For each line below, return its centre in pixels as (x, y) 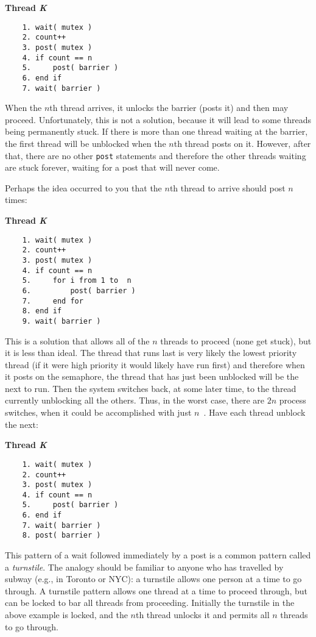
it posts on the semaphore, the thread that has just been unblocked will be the (152, 376)
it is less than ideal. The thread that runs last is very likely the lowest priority (151, 353)
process (293, 400)
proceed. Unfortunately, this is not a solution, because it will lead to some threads (158, 119)
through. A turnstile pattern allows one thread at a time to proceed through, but (156, 590)
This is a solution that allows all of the (77, 340)
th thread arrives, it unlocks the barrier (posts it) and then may (169, 108)
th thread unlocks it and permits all (202, 615)
